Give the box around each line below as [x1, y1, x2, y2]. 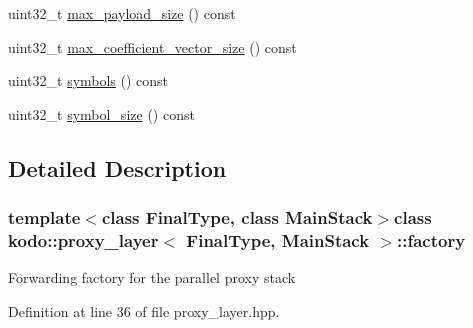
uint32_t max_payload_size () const [8, 3, 236, 23]
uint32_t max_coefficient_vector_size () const [8, 36, 297, 57]
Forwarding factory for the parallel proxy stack [8, 267, 296, 288]
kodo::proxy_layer [8, 228, 159, 252]
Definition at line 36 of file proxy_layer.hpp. [8, 300, 280, 321]
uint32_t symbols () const [8, 70, 169, 91]
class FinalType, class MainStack [101, 205, 373, 230]
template [8, 205, 81, 230]
